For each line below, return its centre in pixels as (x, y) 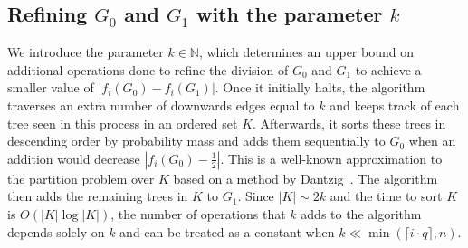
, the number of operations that (198, 213)
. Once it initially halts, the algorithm (320, 87)
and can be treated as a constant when (227, 231)
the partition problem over (81, 178)
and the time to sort (386, 196)
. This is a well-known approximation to (331, 158)
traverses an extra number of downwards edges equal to (161, 105)
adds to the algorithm (361, 213)
